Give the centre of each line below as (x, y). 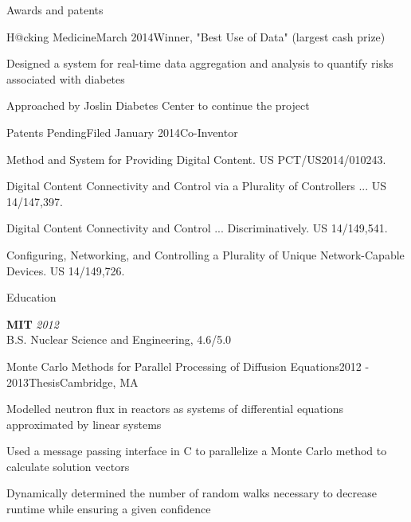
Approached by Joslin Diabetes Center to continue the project (158, 105)
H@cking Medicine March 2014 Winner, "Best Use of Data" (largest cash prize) (196, 36)
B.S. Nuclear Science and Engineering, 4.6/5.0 (119, 339)
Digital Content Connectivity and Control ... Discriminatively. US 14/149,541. (197, 228)
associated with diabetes (66, 78)
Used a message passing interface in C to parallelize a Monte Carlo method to (197, 451)
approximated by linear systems (84, 424)
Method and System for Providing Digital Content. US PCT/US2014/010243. (196, 159)
